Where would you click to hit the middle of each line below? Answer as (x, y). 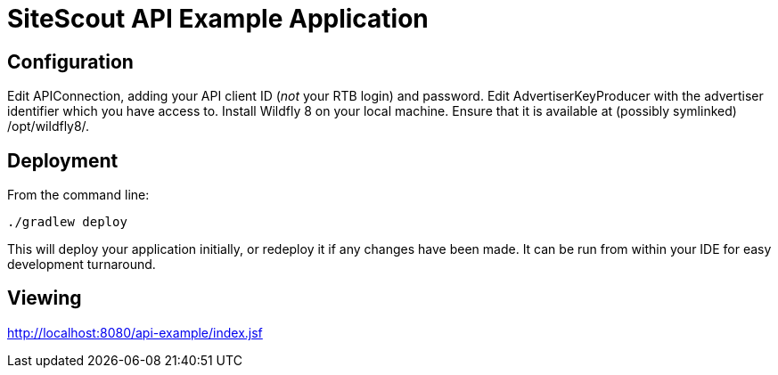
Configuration (70, 61)
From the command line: (78, 195)
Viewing (45, 298)
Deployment (63, 160)
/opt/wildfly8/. (49, 126)
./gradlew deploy (67, 222)
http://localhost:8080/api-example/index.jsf (135, 332)
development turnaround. (82, 265)
